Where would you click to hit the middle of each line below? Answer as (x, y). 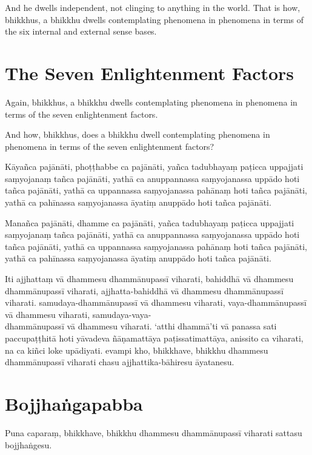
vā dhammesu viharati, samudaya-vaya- (78, 314)
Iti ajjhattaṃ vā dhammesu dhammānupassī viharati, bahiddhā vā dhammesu (149, 279)
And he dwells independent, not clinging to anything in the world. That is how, (153, 7)
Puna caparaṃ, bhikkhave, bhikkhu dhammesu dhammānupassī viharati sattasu (154, 432)
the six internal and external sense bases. (81, 31)
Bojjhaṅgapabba (74, 403)
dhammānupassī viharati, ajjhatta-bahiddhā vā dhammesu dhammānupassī (144, 290)
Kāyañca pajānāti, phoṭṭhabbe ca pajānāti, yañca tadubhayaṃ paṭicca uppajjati (154, 167)
